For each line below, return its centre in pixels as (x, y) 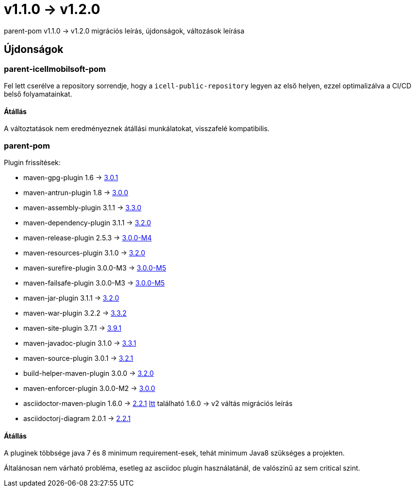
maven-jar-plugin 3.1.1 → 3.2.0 (71, 298)
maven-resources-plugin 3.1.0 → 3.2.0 (84, 253)
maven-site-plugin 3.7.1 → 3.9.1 (72, 328)
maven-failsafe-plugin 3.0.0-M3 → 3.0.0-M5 (94, 283)
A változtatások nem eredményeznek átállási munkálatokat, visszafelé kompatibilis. (137, 129)
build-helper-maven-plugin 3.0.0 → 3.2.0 (89, 373)
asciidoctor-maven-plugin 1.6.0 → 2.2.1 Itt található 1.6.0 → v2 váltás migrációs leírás (158, 403)
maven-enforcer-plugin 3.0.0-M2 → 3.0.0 (89, 388)
